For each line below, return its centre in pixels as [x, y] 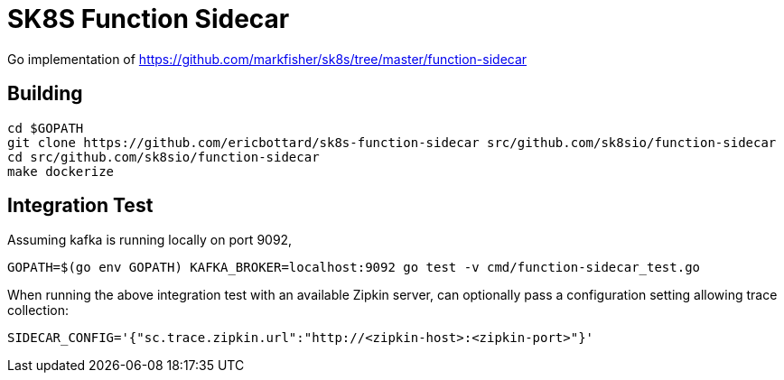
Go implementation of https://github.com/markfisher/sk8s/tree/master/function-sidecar [267, 59]
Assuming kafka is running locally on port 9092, [150, 240]
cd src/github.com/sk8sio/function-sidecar [163, 157]
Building [45, 94]
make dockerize [61, 171]
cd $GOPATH [46, 128]
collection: [38, 310]
